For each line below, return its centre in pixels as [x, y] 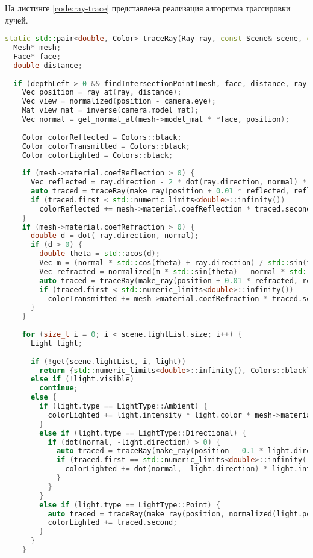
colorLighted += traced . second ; [113, 523]
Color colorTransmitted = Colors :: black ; [106, 146]
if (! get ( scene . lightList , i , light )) [108, 361]
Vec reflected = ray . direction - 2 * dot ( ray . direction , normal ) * [169, 182]
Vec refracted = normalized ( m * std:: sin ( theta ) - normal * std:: [175, 271]
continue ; [59, 388]
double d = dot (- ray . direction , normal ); [115, 236]
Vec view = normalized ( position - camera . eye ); [119, 102]
